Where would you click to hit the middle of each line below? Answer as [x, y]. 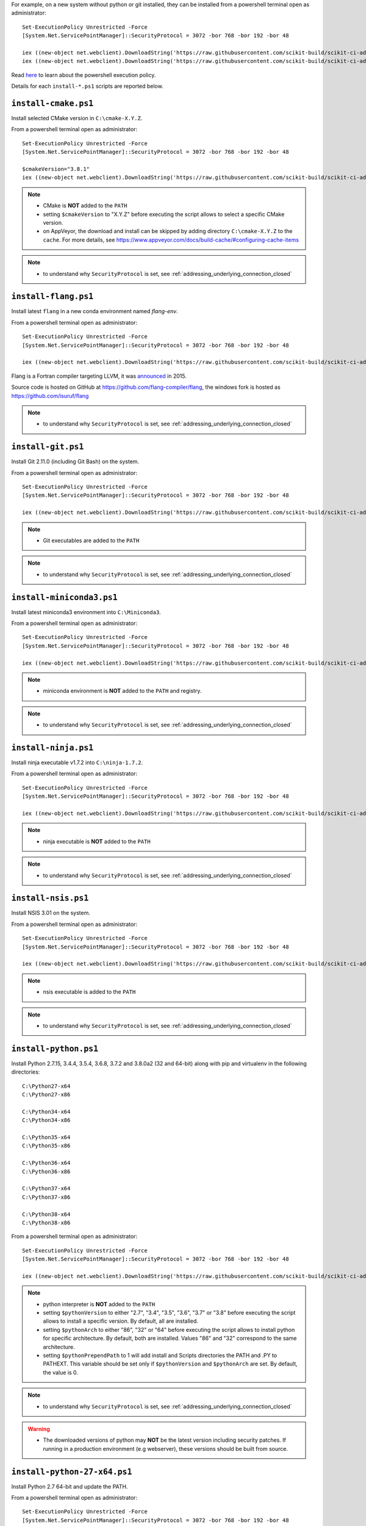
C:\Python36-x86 [46, 1171]
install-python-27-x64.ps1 [72, 1472]
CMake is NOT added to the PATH [85, 206]
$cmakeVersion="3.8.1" [56, 169]
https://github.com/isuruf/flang [50, 396]
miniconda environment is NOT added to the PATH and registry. [122, 691]
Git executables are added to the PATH [91, 540]
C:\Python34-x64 [46, 1112]
